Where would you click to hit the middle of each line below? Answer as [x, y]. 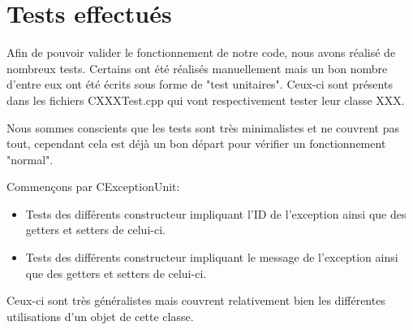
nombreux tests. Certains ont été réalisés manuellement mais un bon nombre [197, 68]
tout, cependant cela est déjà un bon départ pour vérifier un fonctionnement [196, 143]
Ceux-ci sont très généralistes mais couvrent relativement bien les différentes [196, 300]
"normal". [30, 159]
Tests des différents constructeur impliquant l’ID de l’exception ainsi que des [216, 213]
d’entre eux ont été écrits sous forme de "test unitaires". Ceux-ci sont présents [200, 84]
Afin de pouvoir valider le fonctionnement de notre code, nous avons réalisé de [201, 52]
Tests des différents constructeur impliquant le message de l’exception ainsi [212, 257]
